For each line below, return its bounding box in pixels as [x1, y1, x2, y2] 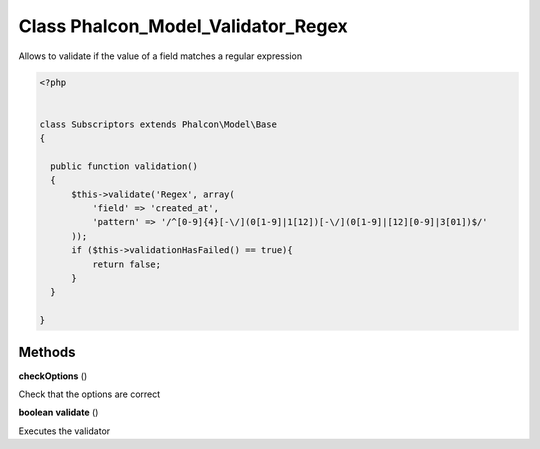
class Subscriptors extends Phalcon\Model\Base [39, 118, 277, 130]
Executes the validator [18, 425, 111, 437]
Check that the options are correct [18, 388, 161, 400]
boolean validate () [18, 406, 99, 419]
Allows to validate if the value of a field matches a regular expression [18, 50, 303, 62]
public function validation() [50, 160, 199, 172]
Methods [18, 343, 76, 360]
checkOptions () [18, 370, 88, 382]
